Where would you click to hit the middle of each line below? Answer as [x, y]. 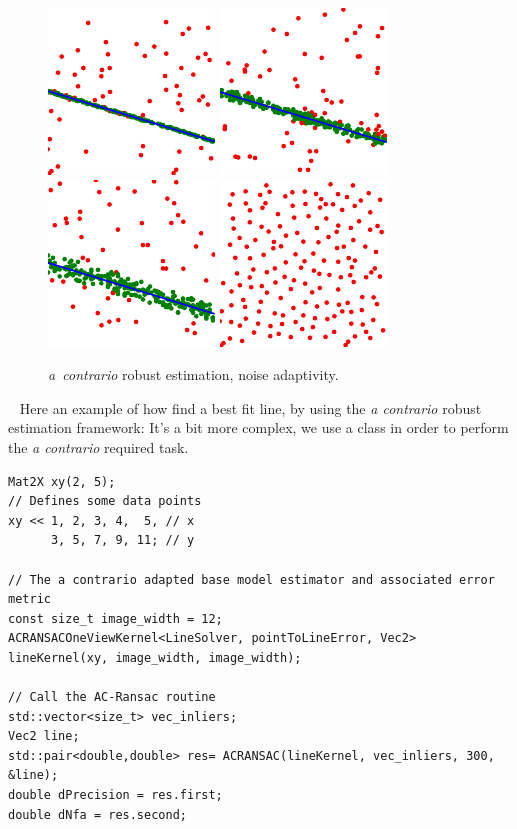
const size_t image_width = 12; [115, 618]
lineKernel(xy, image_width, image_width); [155, 657]
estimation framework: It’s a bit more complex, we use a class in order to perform [258, 427]
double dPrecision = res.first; [115, 795]
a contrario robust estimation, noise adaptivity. [193, 374]
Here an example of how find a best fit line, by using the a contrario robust [250, 407]
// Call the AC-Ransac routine [112, 697]
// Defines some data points [105, 501]
